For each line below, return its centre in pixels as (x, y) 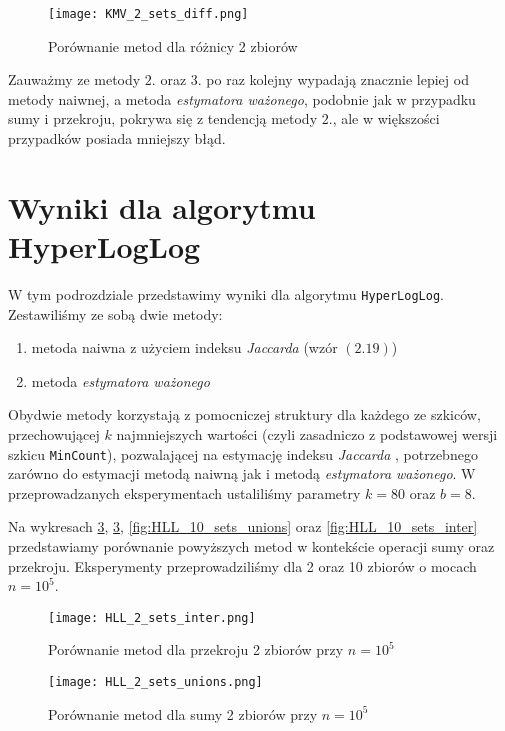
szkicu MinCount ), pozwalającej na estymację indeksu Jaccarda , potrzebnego (243, 453)
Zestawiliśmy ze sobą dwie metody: (115, 313)
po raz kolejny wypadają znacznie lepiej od (337, 79)
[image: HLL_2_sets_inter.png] (152, 617)
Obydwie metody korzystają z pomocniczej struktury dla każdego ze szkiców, (244, 414)
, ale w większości (386, 118)
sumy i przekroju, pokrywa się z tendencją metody (163, 118)
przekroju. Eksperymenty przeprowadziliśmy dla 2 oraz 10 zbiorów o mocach (242, 565)
